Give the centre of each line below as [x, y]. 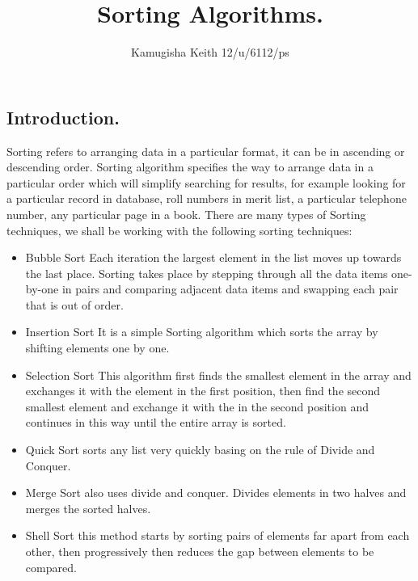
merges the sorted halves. [88, 508]
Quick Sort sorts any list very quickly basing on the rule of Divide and [200, 450]
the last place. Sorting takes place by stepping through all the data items [207, 273]
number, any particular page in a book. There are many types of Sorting [186, 214]
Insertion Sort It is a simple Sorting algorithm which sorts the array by [202, 332]
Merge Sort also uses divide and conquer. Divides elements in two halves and [216, 493]
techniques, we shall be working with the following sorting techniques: [179, 230]
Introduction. [63, 117]
